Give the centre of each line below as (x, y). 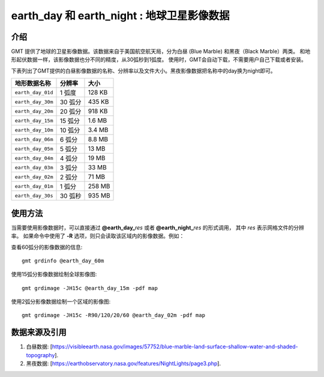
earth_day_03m (34, 167)
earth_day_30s (34, 195)
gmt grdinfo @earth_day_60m (63, 261)
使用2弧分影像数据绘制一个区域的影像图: (61, 302)
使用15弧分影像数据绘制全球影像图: (54, 274)
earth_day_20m (34, 111)
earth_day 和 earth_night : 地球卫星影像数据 (120, 16)
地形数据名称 (33, 83)
